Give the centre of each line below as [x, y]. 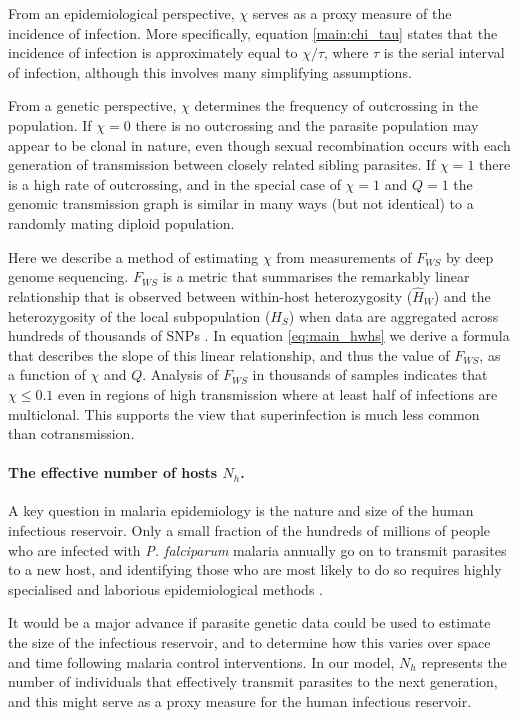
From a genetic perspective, [92, 105]
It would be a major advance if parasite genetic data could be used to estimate [249, 622]
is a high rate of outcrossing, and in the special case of [174, 183]
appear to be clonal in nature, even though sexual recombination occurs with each [259, 144]
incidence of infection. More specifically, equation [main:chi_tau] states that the [253, 32]
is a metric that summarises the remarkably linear [316, 276]
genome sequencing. [68, 276]
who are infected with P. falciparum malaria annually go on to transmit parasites [257, 549]
